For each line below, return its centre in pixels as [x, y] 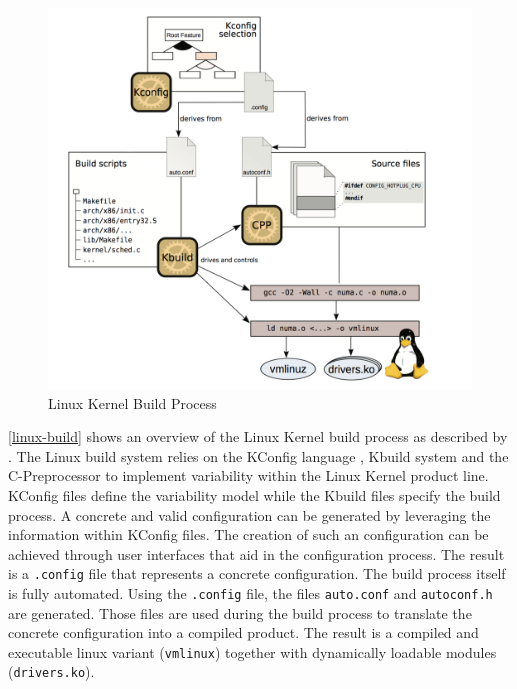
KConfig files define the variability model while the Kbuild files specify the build [254, 494]
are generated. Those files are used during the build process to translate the [240, 612]
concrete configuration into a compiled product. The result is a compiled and [243, 632]
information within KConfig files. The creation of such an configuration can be [248, 534]
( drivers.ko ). [51, 671]
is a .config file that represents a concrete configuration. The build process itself [257, 573]
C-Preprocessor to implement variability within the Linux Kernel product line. [248, 475]
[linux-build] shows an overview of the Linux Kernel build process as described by [258, 436]
